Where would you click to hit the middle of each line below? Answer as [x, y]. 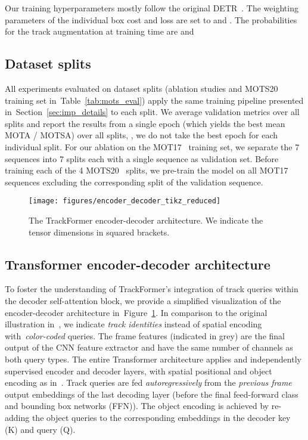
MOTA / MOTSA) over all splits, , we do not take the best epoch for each [141, 135]
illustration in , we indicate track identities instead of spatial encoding [133, 324]
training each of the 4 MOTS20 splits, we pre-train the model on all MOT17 [147, 170]
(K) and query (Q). [40, 429]
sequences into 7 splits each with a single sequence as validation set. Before [142, 158]
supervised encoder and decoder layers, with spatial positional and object [139, 371]
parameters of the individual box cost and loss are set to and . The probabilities [151, 19]
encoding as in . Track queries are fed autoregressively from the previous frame [148, 382]
